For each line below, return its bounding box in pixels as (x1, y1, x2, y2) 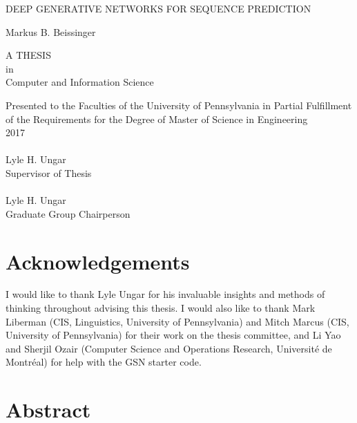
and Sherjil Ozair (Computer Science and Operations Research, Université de (6, 341, 332, 355)
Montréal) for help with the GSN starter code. (6, 355, 202, 369)
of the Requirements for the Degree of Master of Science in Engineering (6, 111, 308, 126)
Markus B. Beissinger (6, 24, 96, 39)
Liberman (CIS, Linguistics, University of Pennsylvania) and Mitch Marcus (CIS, (6, 314, 349, 328)
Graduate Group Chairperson (6, 206, 131, 220)
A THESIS (6, 48, 51, 62)
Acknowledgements (6, 247, 190, 275)
